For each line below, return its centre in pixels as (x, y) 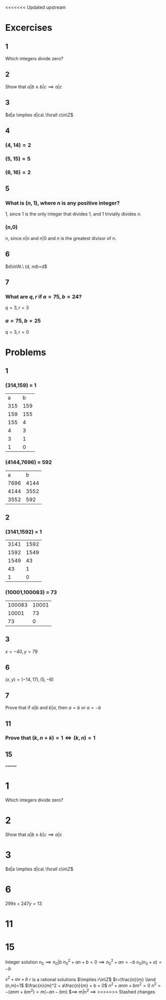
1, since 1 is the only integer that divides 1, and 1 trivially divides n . (73, 214)
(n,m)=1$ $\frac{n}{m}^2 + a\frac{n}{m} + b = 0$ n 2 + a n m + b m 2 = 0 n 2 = (83, 985)
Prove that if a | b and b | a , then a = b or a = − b (53, 708)
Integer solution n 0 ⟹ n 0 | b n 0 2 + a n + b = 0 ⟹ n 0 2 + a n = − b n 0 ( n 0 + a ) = (84, 962)
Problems (26, 352)
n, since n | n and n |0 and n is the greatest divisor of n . (61, 238)
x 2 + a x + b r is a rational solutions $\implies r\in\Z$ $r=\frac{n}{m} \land (80, 979)
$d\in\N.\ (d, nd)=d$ (26, 266)
